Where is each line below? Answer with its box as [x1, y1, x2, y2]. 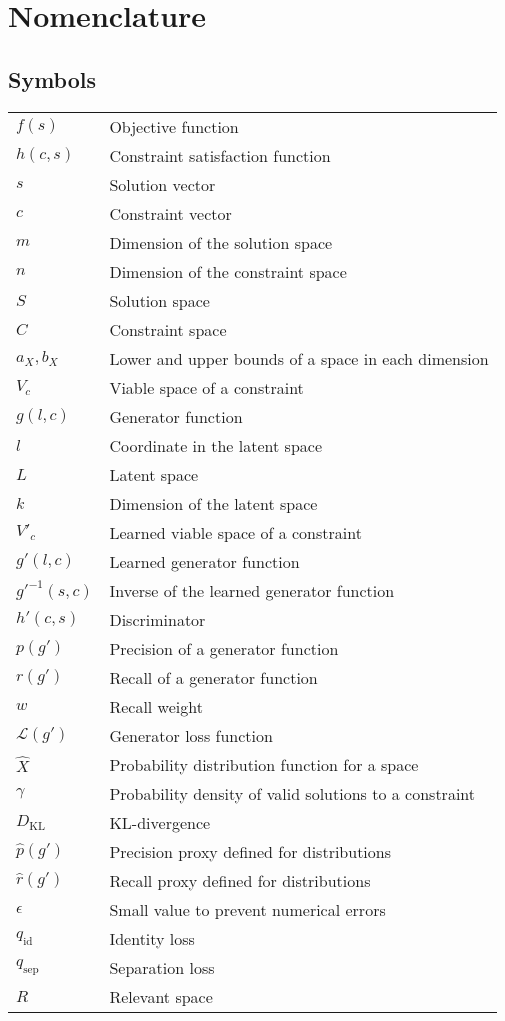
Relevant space [109, 984, 213, 1008]
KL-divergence [109, 810, 211, 834]
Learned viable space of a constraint [109, 520, 362, 544]
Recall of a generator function [109, 665, 318, 689]
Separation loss [109, 955, 215, 979]
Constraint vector [109, 201, 232, 225]
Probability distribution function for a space [109, 752, 419, 776]
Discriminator [109, 607, 206, 631]
